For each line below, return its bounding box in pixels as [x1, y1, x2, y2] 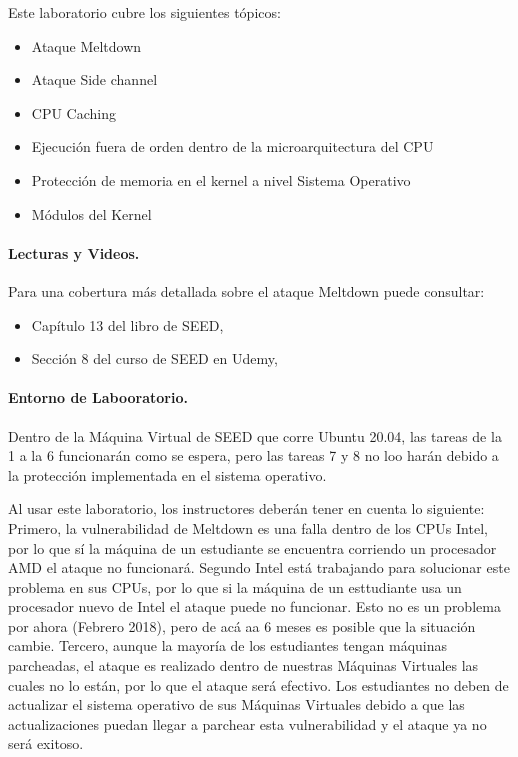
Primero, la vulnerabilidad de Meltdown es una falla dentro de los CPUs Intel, [8, 517, 488, 538]
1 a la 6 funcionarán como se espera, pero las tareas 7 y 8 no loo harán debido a [8, 445, 499, 466]
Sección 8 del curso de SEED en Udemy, [31, 348, 278, 369]
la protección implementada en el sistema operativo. [8, 464, 327, 485]
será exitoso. [8, 733, 84, 754]
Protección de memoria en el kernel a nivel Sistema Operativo [31, 169, 411, 190]
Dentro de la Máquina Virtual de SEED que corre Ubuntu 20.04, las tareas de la [8, 425, 502, 446]
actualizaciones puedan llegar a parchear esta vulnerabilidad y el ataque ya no [8, 713, 487, 734]
